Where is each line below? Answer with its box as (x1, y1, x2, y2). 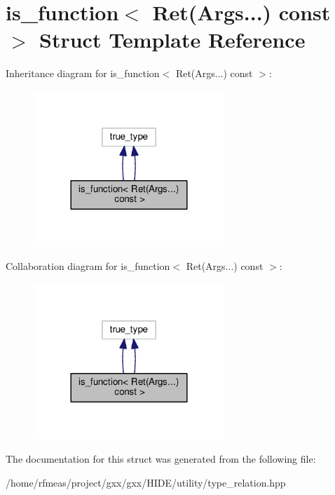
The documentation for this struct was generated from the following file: (6, 452, 316, 466)
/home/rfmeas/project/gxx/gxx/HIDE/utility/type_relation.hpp (6, 475, 286, 489)
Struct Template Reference (39, 25, 306, 54)
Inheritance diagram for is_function (6, 66, 160, 81)
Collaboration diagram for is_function (6, 259, 170, 273)
